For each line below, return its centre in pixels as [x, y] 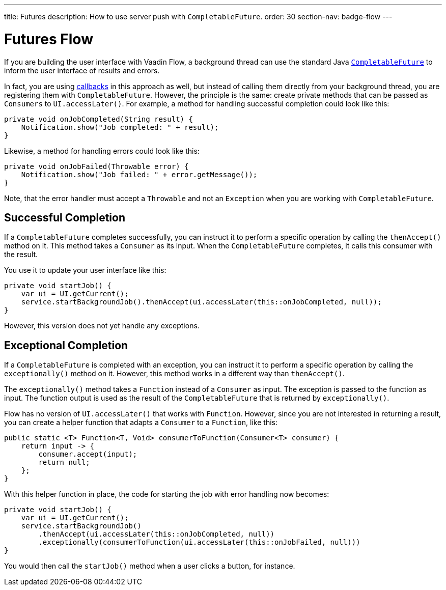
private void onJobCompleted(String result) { [99, 119]
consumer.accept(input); [88, 454]
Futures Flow [49, 39]
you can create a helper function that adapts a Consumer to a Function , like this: [141, 423]
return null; [64, 462]
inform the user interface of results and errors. [82, 70]
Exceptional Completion [66, 345]
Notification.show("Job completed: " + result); [120, 127]
